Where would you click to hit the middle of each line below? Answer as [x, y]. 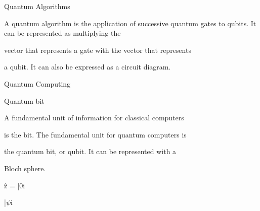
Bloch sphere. [25, 168]
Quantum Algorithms [37, 6]
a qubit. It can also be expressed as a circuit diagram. [88, 67]
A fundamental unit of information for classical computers [94, 118]
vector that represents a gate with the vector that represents [98, 50]
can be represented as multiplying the [62, 33]
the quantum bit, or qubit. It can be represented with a [90, 151]
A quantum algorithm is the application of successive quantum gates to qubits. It [130, 23]
